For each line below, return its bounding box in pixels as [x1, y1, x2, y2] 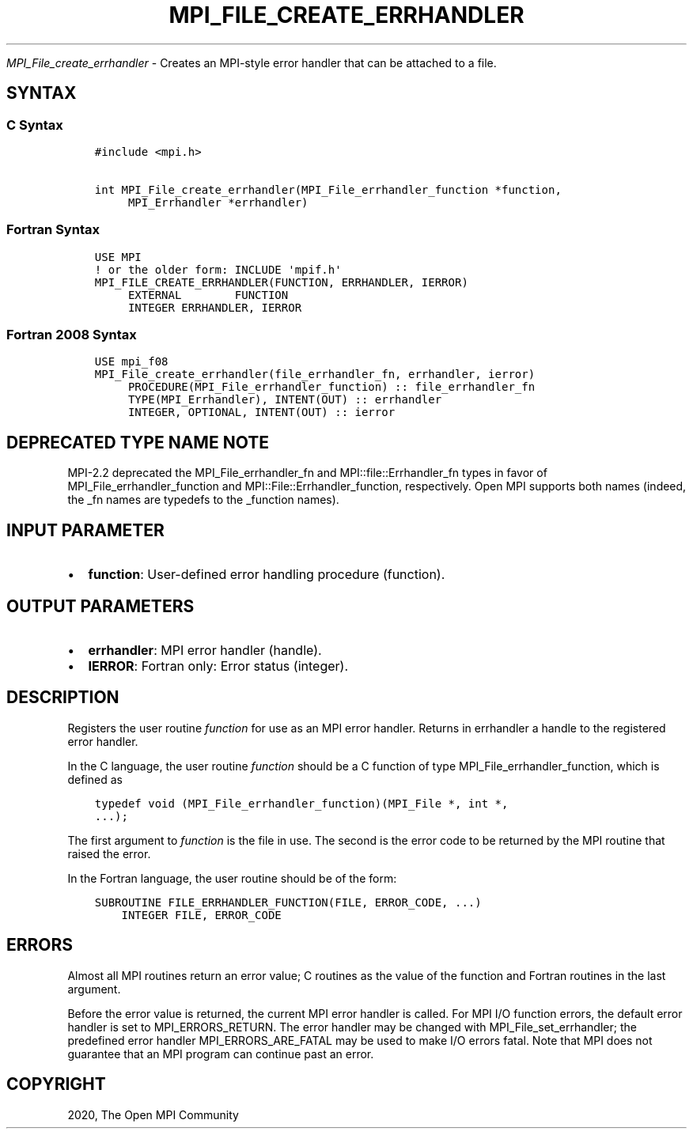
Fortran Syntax [6, 221, 100, 238]
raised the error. [67, 846, 151, 861]
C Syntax [6, 116, 63, 133]
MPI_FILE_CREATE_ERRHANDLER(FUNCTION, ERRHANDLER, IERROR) [94, 275, 468, 289]
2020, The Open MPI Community [67, 1107, 239, 1122]
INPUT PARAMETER [6, 520, 165, 540]
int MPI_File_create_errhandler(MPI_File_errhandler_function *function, [94, 183, 562, 196]
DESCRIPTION [6, 687, 119, 708]
